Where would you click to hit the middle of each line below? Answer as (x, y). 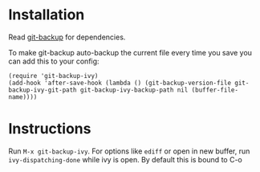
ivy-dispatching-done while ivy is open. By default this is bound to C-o (125, 159)
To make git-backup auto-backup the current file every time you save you (130, 52)
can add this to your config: (54, 61)
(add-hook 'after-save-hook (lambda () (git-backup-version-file (120, 83)
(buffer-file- (215, 90)
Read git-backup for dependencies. (67, 37)
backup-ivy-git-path (43, 90)
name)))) (23, 97)
